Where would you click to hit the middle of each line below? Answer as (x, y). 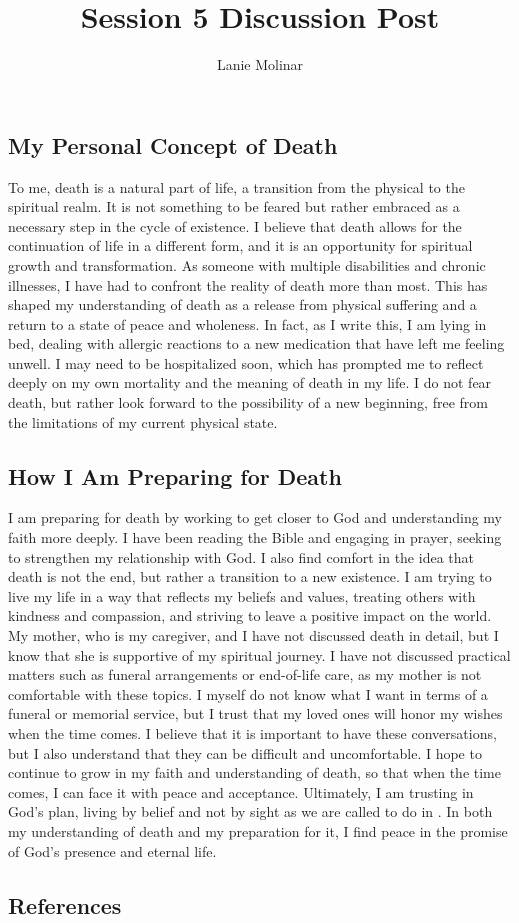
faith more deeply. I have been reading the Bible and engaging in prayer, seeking (255, 537)
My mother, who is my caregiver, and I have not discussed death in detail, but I (253, 635)
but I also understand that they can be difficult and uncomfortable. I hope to (245, 752)
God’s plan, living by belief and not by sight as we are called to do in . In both (250, 811)
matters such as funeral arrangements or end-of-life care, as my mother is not (245, 674)
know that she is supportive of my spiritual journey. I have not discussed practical (259, 654)
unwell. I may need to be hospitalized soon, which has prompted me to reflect (246, 362)
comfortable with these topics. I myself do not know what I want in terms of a (248, 693)
